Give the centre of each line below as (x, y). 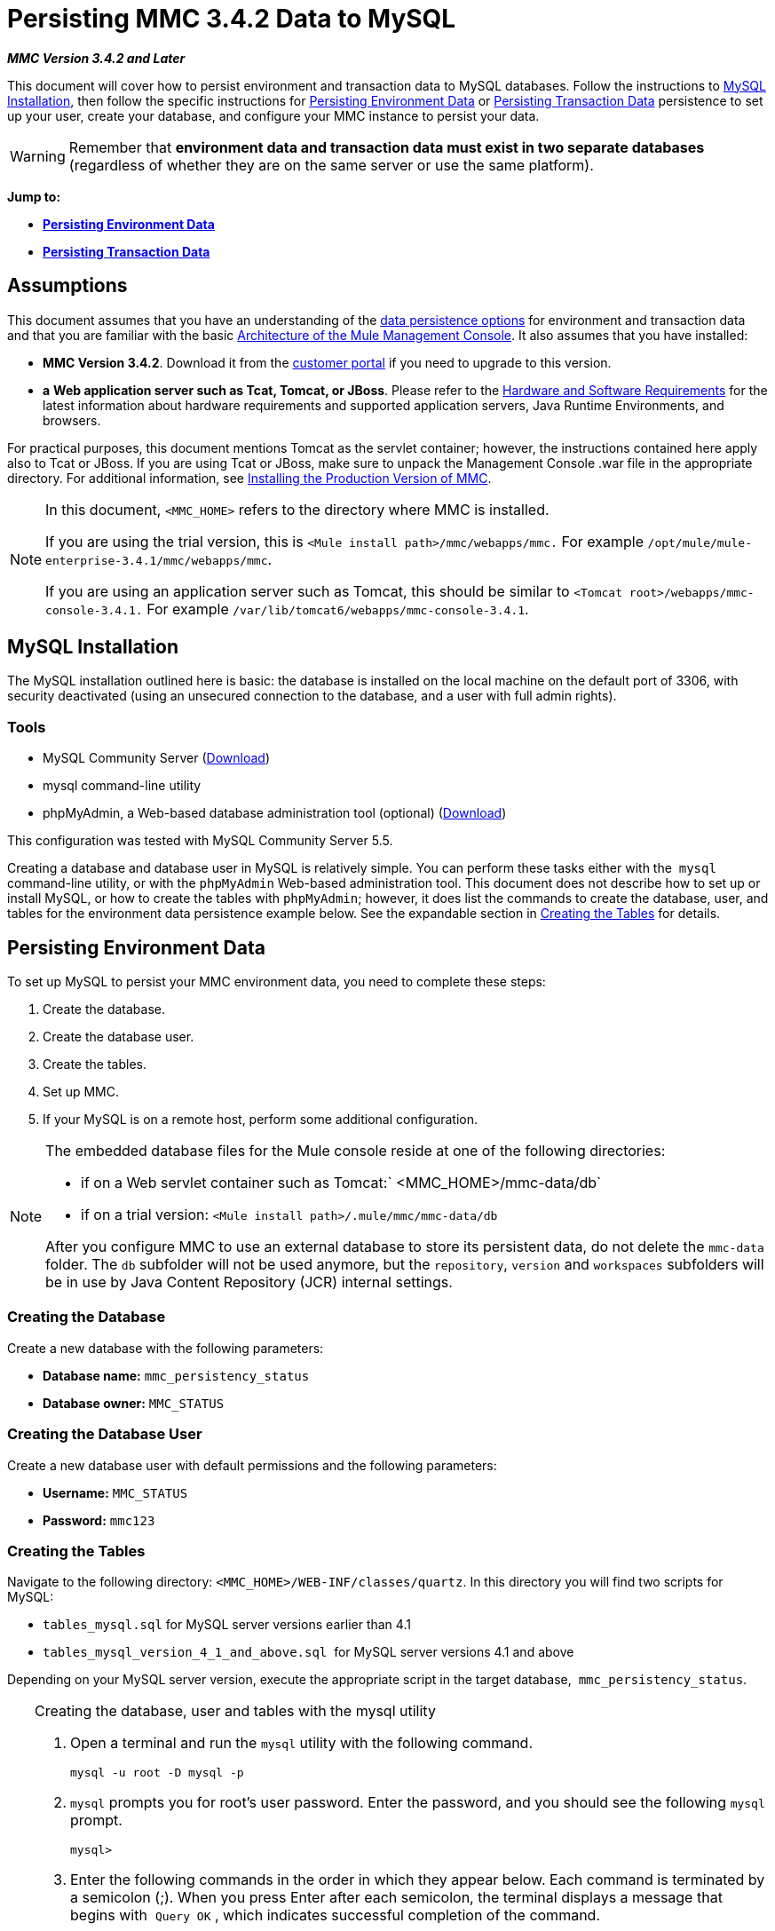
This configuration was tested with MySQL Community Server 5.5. (200, 841)
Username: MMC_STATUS (115, 1492)
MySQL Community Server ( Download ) (157, 758)
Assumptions (67, 286)
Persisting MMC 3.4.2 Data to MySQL (232, 19)
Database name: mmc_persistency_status (176, 1375)
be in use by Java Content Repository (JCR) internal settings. (249, 1282)
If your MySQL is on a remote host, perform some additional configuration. (260, 1120)
